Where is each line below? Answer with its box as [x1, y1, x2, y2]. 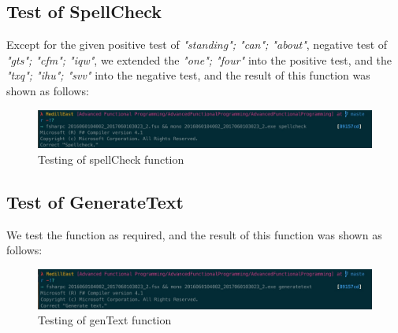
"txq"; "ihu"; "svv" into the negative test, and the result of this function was [6, 67, 370, 83]
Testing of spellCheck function [38, 151, 184, 168]
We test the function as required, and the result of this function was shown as [6, 226, 382, 242]
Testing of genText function [38, 312, 172, 328]
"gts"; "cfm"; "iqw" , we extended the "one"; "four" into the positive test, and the [6, 51, 392, 68]
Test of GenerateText [6, 190, 184, 214]
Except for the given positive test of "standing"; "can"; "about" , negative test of [6, 36, 388, 53]
